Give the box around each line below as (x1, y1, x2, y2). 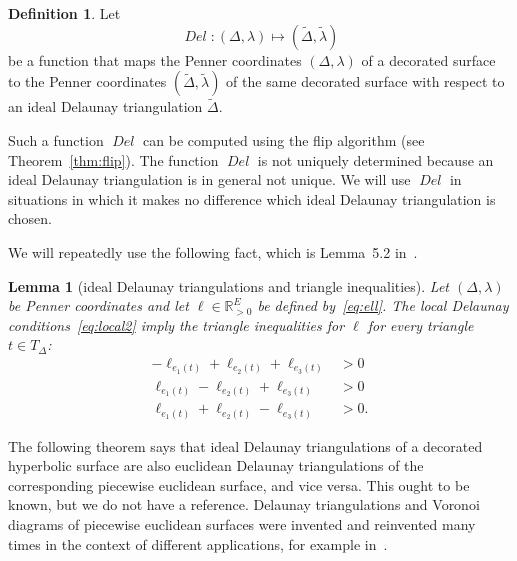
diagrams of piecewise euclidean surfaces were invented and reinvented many (8, 513, 476, 534)
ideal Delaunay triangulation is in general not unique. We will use (8, 169, 411, 190)
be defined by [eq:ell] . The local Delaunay (257, 295, 509, 316)
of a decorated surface (361, 49, 496, 70)
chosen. (8, 208, 53, 229)
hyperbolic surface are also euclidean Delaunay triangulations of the (8, 455, 424, 476)
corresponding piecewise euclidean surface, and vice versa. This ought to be (8, 474, 470, 495)
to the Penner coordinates (8, 71, 167, 92)
